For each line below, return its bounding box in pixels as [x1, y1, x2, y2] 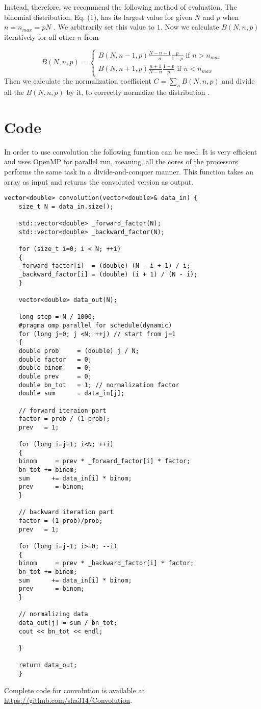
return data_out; [18, 662, 77, 669]
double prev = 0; [18, 372, 92, 380]
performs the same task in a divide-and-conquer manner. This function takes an [4, 166, 253, 176]
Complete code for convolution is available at [4, 685, 145, 695]
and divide [222, 75, 255, 86]
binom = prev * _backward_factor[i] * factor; [18, 560, 194, 567]
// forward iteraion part [18, 407, 107, 414]
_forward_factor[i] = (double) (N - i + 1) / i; [18, 262, 191, 270]
